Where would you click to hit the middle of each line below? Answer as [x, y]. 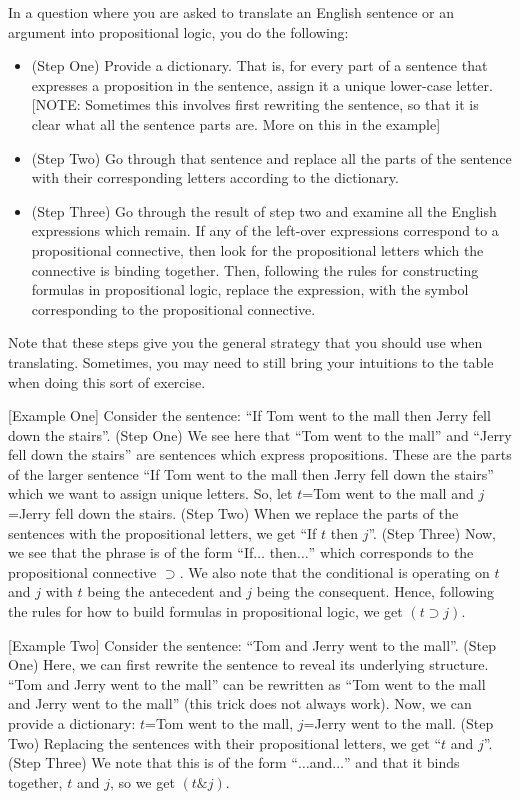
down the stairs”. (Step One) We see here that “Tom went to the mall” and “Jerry [260, 434]
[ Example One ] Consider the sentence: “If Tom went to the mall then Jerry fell [249, 415]
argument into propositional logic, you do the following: [178, 31]
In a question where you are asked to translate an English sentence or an [231, 12]
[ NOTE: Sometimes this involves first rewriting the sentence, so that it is [255, 104]
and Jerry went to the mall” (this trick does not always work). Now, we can [240, 703]
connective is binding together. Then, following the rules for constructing [255, 269]
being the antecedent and [164, 591]
